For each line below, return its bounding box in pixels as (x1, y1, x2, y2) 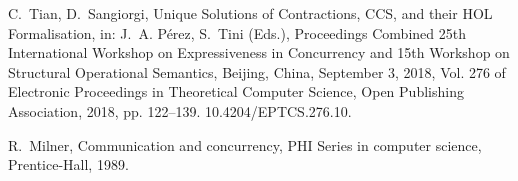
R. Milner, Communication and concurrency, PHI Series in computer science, (8, 134, 482, 155)
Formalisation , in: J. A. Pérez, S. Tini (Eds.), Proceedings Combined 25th (8, 22, 466, 43)
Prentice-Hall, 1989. (8, 154, 129, 175)
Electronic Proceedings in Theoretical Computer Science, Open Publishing (8, 81, 464, 102)
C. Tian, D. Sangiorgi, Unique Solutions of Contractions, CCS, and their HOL (8, 3, 493, 23)
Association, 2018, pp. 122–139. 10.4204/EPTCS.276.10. (8, 100, 352, 121)
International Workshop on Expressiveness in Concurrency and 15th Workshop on (8, 42, 510, 63)
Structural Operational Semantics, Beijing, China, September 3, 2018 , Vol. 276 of (8, 61, 506, 82)
